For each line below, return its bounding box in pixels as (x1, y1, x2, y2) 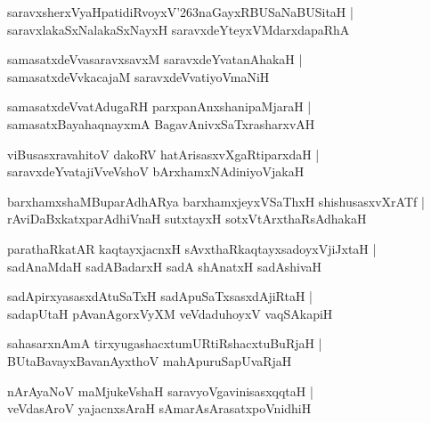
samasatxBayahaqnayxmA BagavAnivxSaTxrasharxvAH (7, 114, 315, 133)
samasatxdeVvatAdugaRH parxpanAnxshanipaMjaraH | (7, 97, 312, 116)
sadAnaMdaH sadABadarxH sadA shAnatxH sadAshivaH (7, 256, 322, 275)
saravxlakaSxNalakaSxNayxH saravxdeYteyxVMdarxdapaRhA (7, 20, 350, 38)
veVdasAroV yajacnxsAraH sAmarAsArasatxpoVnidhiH (7, 399, 312, 418)
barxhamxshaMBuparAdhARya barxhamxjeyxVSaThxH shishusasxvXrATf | (7, 191, 425, 210)
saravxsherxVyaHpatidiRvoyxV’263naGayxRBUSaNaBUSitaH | (7, 3, 354, 20)
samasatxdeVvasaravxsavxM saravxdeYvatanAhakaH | (7, 50, 303, 69)
